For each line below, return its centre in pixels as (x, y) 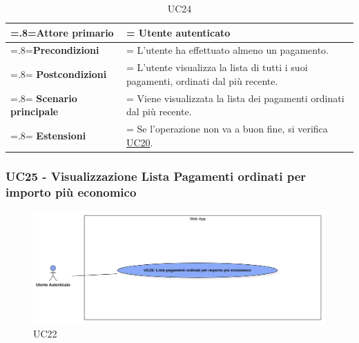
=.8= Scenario (44, 98)
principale (35, 111)
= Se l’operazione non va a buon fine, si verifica (227, 129)
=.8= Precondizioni (55, 50)
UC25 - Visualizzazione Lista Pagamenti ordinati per (156, 176)
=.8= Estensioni (48, 135)
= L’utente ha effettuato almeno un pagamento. (227, 50)
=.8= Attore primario (62, 32)
